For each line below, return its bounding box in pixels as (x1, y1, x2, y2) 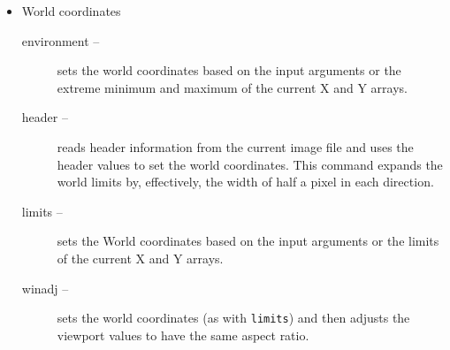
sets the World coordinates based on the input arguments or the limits (57, 232, 439, 250)
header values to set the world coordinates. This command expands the (57, 155, 443, 173)
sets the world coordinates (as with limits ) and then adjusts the (57, 308, 410, 327)
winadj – (21, 278, 69, 297)
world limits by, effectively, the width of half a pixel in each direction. (57, 172, 434, 191)
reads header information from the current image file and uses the (57, 137, 414, 156)
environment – (21, 31, 100, 49)
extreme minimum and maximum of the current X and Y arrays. (57, 78, 408, 96)
